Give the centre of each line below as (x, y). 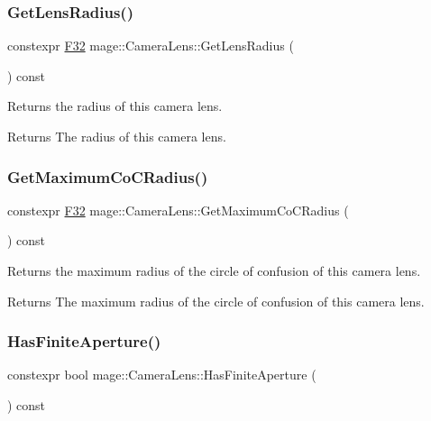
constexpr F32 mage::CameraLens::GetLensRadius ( (151, 46)
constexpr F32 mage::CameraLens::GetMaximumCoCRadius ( (178, 210)
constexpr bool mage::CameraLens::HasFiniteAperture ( (162, 375)
